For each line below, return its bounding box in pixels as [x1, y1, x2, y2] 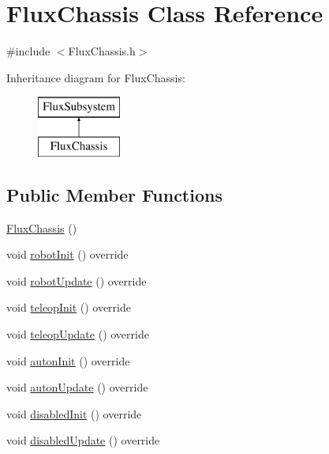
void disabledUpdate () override [6, 432, 160, 448]
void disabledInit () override [6, 405, 142, 422]
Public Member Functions [6, 182, 222, 206]
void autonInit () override [6, 352, 130, 369]
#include [6, 43, 50, 59]
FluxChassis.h [68, 43, 136, 59]
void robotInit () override [6, 246, 129, 263]
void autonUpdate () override [6, 379, 148, 395]
